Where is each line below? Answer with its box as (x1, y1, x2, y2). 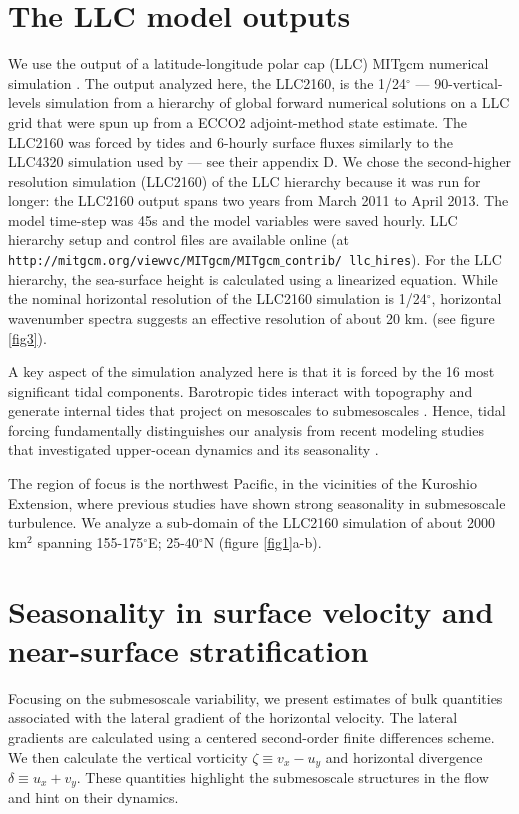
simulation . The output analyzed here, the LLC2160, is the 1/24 (8, 72, 407, 93)
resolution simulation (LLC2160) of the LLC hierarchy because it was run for (8, 170, 481, 191)
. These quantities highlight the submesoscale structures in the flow (76, 766, 489, 787)
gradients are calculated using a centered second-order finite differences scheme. (8, 726, 495, 747)
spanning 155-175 (37, 531, 144, 552)
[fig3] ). (8, 327, 47, 348)
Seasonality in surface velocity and (8, 590, 494, 631)
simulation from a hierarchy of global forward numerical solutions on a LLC (45, 92, 510, 113)
